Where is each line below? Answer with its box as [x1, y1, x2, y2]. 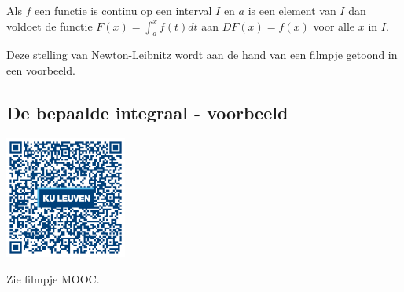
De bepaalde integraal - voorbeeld [6, 100, 288, 124]
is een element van [248, 2, 336, 18]
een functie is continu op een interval [35, 2, 212, 18]
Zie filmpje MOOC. [6, 270, 100, 287]
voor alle [313, 17, 355, 34]
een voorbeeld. [6, 61, 75, 78]
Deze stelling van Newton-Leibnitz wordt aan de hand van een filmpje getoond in [6, 46, 398, 63]
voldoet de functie [6, 17, 93, 34]
